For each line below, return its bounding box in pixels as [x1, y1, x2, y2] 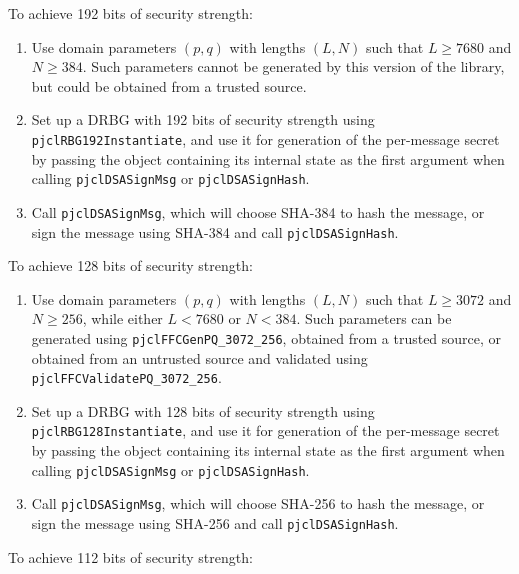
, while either [82, 308, 163, 329]
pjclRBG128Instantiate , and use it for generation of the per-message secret [31, 420, 500, 441]
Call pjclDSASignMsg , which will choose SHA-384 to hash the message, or [31, 201, 485, 222]
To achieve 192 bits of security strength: [8, 3, 253, 23]
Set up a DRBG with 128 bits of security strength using [31, 400, 375, 421]
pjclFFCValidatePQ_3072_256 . [31, 367, 222, 388]
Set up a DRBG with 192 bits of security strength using [31, 109, 375, 130]
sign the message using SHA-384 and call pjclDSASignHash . [31, 221, 399, 242]
